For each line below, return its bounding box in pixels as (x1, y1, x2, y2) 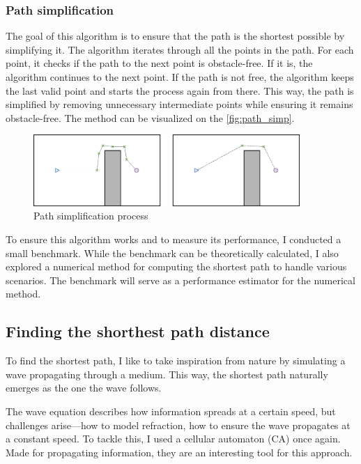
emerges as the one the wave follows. (6, 380, 162, 395)
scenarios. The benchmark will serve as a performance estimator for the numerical (6, 272, 355, 287)
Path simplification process (33, 208, 148, 223)
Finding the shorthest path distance (6, 320, 270, 342)
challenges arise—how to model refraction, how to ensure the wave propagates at (6, 417, 351, 432)
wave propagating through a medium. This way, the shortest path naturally (6, 366, 328, 381)
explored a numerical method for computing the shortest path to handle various (6, 259, 347, 274)
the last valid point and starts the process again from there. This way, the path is (6, 83, 354, 98)
